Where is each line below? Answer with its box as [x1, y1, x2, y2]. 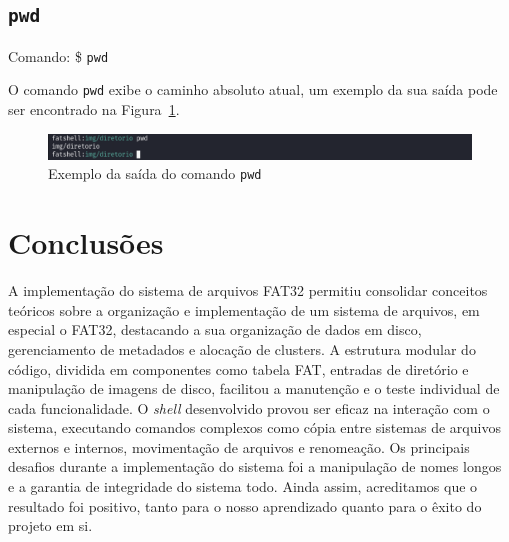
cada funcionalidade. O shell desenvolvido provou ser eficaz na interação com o [8, 397, 490, 418]
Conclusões [8, 222, 164, 263]
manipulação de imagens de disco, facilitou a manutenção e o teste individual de [8, 378, 500, 399]
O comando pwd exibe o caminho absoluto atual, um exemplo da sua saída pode [8, 79, 498, 100]
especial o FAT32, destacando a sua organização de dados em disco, [8, 319, 422, 340]
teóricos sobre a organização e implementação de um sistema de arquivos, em [8, 299, 480, 320]
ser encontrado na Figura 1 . [8, 99, 180, 120]
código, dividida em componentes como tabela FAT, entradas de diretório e [8, 358, 469, 379]
